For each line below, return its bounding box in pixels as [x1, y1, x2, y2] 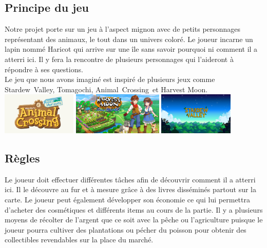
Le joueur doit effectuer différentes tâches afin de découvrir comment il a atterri [5, 174, 256, 184]
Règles [5, 150, 40, 166]
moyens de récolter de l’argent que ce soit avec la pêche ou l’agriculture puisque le [5, 214, 263, 225]
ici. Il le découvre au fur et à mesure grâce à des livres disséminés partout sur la [5, 184, 256, 195]
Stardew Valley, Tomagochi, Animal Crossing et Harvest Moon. [5, 84, 208, 94]
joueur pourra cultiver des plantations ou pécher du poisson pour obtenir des [5, 224, 246, 235]
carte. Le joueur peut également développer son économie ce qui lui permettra [5, 194, 250, 204]
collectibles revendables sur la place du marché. [5, 234, 154, 245]
